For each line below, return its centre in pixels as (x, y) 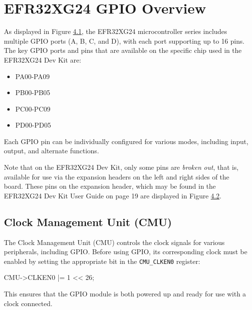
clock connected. (28, 303)
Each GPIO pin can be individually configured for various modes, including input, (126, 141)
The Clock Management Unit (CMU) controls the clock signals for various (114, 242)
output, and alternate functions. (51, 151)
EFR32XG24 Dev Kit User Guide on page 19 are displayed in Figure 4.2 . (113, 195)
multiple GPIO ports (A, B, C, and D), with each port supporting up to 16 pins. (124, 41)
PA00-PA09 (33, 76)
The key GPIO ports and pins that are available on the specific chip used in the (123, 50)
